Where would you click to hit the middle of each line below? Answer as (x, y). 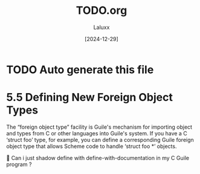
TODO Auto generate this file (80, 69)
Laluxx (102, 27)
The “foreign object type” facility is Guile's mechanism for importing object (99, 127)
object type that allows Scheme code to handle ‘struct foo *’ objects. (92, 146)
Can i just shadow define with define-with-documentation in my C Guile (100, 158)
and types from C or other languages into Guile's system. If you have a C (97, 133)
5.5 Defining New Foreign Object (90, 98)
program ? (19, 164)
